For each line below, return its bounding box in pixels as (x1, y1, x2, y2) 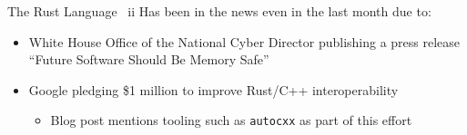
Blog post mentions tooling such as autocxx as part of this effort (50, 111, 412, 130)
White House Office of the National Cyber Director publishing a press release (28, 32, 461, 51)
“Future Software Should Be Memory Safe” (28, 50, 269, 69)
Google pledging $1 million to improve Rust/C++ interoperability (28, 80, 399, 99)
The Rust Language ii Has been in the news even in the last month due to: (7, 2, 431, 20)
